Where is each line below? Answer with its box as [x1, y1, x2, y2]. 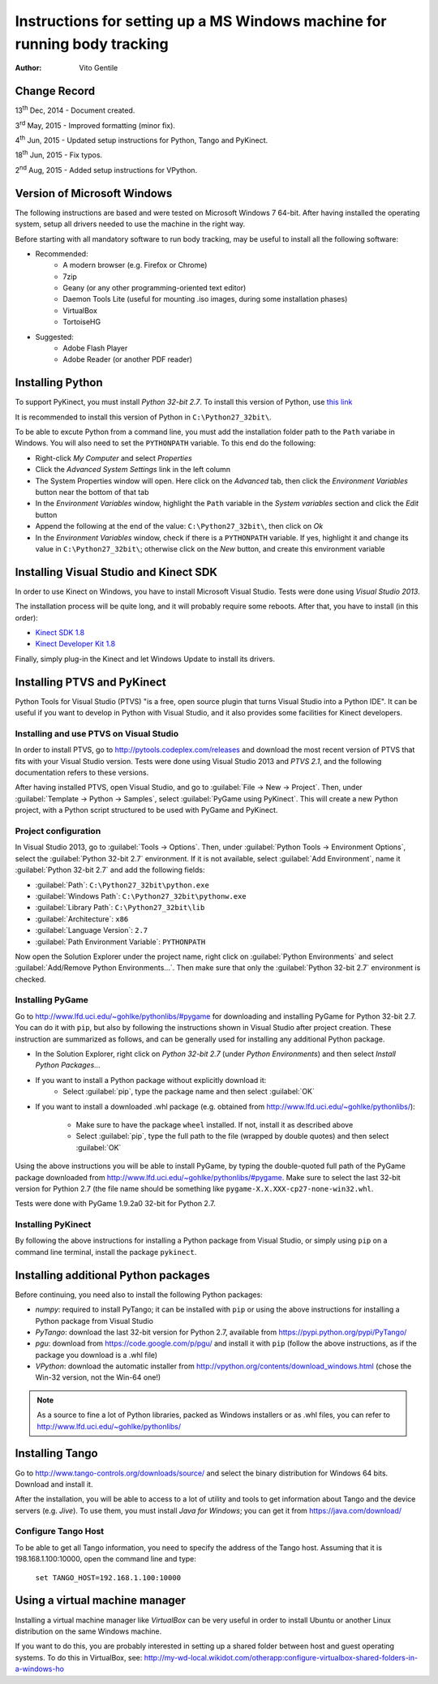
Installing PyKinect [15, 1219, 92, 1231]
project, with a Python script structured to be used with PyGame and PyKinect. [15, 805, 278, 815]
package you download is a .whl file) [35, 1350, 158, 1360]
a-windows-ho [15, 1664, 65, 1674]
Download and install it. [15, 1479, 93, 1489]
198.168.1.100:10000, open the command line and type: [15, 1554, 196, 1564]
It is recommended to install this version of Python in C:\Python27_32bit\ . [15, 412, 272, 422]
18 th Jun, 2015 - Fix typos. [15, 148, 103, 160]
